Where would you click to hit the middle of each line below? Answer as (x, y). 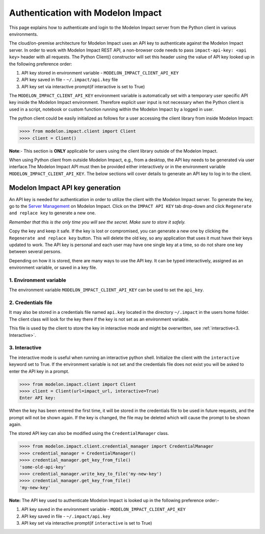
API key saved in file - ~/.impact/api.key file (70, 80)
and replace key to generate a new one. (53, 213)
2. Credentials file (31, 303)
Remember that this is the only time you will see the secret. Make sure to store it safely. (97, 222)
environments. (24, 34)
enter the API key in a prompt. (39, 371)
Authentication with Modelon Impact (85, 13)
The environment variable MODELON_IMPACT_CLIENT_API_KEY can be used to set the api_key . (106, 290)
